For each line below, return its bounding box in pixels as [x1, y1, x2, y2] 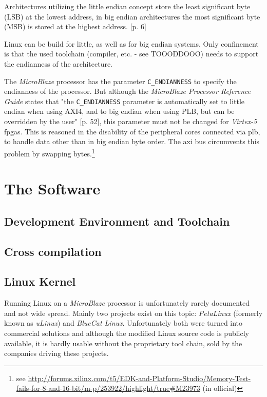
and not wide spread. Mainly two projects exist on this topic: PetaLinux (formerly [4, 307, 263, 318]
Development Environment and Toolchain [4, 213, 230, 229]
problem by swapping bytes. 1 [4, 146, 95, 158]
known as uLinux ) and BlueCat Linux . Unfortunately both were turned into [4, 317, 243, 328]
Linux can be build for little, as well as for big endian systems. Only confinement [4, 38, 259, 49]
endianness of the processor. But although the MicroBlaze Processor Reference [4, 86, 251, 96]
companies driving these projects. [4, 348, 109, 359]
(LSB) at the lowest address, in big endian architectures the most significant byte [4, 11, 260, 22]
